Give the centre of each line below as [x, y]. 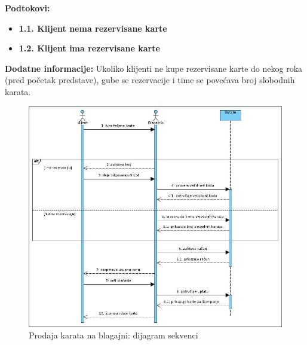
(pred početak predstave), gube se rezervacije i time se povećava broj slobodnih [150, 80]
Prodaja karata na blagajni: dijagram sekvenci [113, 335]
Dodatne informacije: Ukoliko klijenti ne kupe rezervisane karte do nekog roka [154, 68]
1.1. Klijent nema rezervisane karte [93, 28]
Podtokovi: [27, 8]
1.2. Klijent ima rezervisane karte [89, 48]
